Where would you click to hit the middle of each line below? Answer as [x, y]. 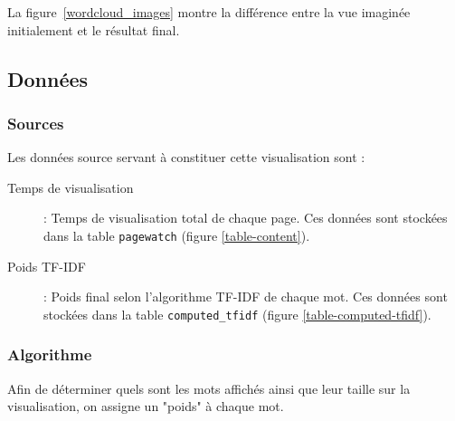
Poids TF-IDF [47, 266]
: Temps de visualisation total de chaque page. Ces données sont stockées [246, 218]
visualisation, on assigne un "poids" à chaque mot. [146, 406]
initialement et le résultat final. [94, 29]
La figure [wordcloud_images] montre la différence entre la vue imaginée [209, 12]
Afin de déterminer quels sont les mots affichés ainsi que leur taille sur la [209, 388]
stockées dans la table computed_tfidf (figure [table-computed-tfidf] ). [237, 314]
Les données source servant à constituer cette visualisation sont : [186, 157]
